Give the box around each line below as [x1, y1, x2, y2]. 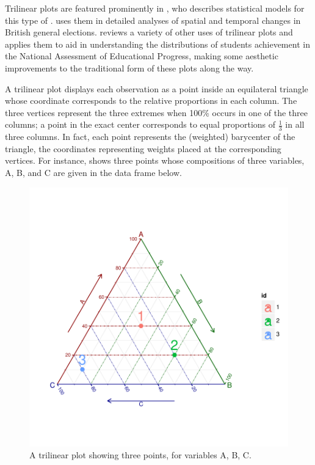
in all [285, 118, 305, 131]
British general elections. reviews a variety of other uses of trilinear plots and [5, 26, 293, 38]
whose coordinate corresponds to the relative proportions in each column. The [5, 94, 297, 107]
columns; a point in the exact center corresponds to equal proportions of [5, 118, 276, 131]
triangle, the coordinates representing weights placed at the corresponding [5, 142, 281, 155]
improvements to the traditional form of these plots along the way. [5, 61, 254, 74]
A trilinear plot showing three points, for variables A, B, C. [29, 449, 252, 461]
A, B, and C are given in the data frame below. [5, 166, 182, 178]
